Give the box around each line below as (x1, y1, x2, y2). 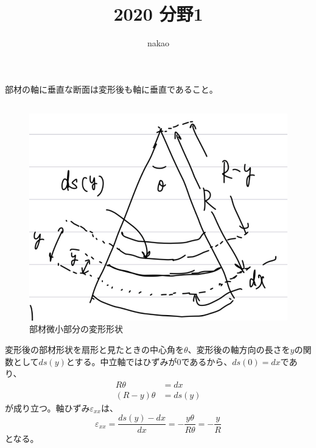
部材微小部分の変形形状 (29, 322, 123, 335)
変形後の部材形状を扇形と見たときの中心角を (5, 343, 184, 356)
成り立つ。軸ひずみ (13, 401, 90, 414)
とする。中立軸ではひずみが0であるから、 (66, 355, 233, 368)
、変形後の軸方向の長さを (188, 343, 290, 356)
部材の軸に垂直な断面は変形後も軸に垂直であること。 (5, 82, 218, 95)
